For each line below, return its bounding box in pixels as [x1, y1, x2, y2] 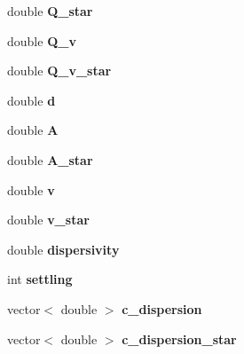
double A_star [7, 150, 93, 169]
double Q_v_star [7, 61, 112, 80]
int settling [7, 270, 73, 288]
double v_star [7, 210, 90, 229]
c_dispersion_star [122, 329, 237, 348]
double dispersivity [7, 240, 120, 258]
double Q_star [7, 2, 93, 20]
